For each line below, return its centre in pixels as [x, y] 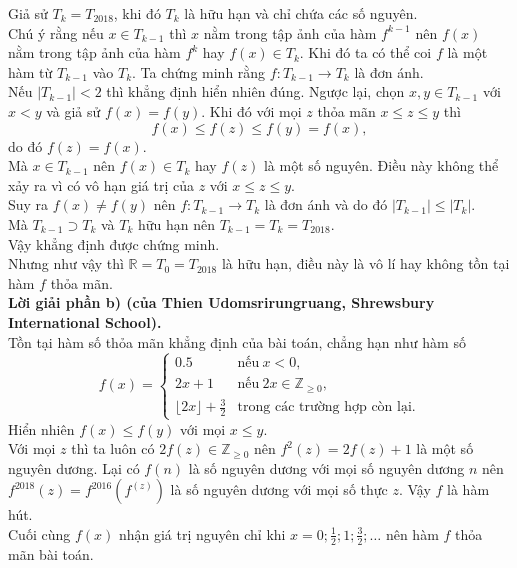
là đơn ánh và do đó [326, 204]
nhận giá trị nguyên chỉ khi [202, 533]
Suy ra [28, 204]
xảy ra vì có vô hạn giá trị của [101, 184]
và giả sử [73, 110]
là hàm [468, 489]
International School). [85, 321]
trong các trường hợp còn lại [324, 407]
